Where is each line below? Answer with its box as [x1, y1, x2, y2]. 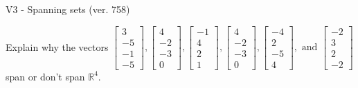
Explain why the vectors [6, 39, 109, 54]
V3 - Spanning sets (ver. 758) [6, 2, 130, 16]
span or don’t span [6, 69, 85, 83]
